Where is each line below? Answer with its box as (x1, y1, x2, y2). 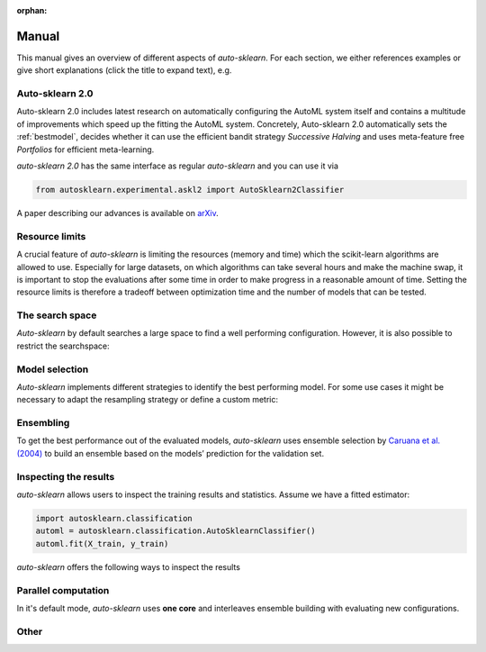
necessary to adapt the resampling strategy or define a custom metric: (16, 394, 279, 405)
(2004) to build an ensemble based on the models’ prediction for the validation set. (16, 448, 324, 458)
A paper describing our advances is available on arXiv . (16, 207, 220, 218)
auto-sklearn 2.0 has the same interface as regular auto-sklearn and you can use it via (16, 160, 339, 171)
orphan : (16, 5, 48, 15)
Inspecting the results (16, 470, 115, 483)
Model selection (16, 363, 89, 376)
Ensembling (16, 417, 70, 430)
